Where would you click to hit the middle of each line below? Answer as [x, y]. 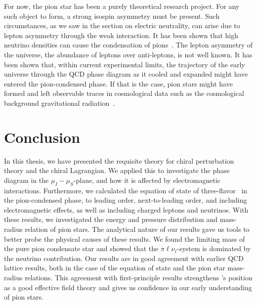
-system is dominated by [214, 248]
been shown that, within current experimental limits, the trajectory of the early [125, 64]
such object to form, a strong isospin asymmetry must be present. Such [112, 16]
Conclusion [42, 137]
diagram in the [26, 180]
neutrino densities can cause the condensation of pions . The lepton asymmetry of [128, 45]
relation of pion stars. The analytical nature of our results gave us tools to [137, 229]
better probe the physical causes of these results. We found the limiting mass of [125, 239]
